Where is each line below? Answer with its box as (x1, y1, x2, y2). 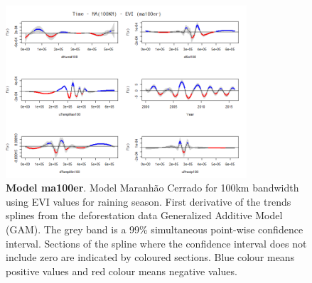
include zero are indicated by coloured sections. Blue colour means (6, 250, 295, 265)
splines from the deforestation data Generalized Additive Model (6, 208, 283, 223)
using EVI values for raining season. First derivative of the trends (6, 194, 291, 209)
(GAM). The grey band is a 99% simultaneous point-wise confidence (6, 222, 303, 237)
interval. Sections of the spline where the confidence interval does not (6, 235, 307, 250)
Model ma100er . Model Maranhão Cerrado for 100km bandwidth (6, 180, 299, 195)
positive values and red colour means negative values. (6, 263, 237, 278)
